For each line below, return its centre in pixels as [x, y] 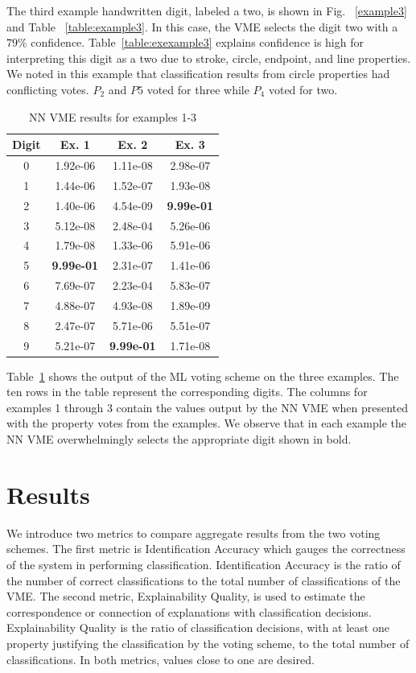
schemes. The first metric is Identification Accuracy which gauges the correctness [206, 549]
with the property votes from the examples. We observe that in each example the [206, 423]
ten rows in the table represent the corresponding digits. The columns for [187, 392]
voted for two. [303, 89]
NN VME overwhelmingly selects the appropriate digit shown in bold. [179, 439]
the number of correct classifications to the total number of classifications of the [204, 580]
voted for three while [198, 89]
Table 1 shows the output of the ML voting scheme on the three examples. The [203, 376]
